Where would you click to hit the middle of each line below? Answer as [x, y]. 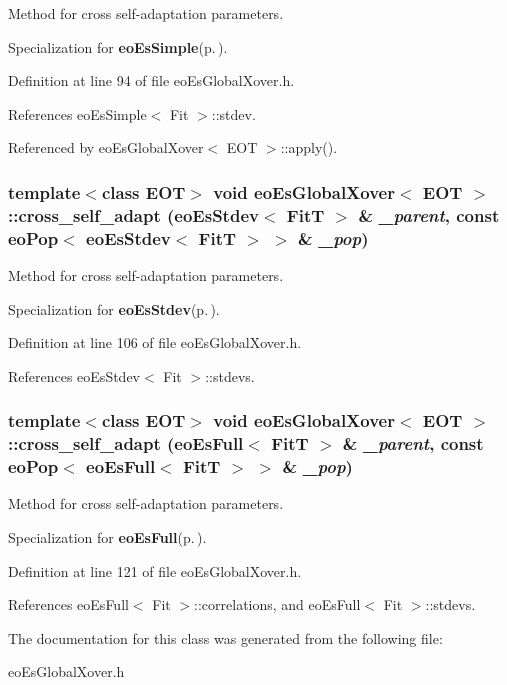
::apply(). [309, 147]
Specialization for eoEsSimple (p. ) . [118, 46]
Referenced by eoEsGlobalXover [106, 147]
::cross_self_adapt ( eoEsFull [126, 443]
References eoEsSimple [77, 113]
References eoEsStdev [74, 375]
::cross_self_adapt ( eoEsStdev [133, 214]
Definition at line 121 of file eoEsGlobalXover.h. [155, 570]
